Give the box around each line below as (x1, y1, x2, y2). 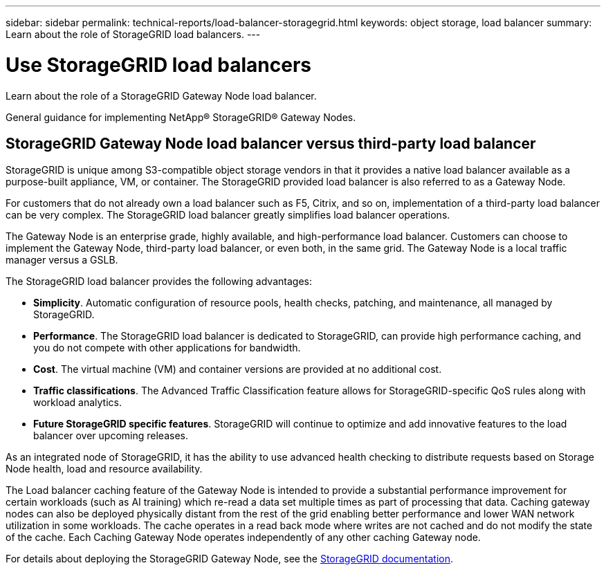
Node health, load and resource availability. (6, 463, 203, 475)
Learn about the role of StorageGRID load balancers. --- (6, 28, 261, 40)
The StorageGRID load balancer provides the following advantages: (6, 275, 312, 288)
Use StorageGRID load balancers (6, 53, 311, 77)
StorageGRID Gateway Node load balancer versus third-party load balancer (6, 134, 536, 152)
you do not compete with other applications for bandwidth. (33, 342, 301, 354)
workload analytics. (33, 396, 122, 409)
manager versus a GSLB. (6, 254, 118, 266)
